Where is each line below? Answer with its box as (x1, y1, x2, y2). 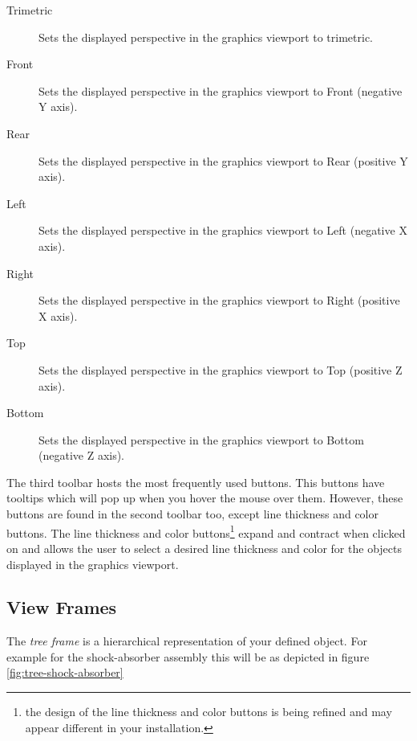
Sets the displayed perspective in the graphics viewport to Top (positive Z (38, 361, 403, 378)
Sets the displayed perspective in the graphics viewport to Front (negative (38, 82, 403, 99)
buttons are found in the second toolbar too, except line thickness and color (6, 506, 379, 522)
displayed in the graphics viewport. (6, 555, 179, 572)
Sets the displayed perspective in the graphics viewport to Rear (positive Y (38, 152, 408, 169)
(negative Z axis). (38, 447, 125, 464)
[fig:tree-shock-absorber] (6, 664, 123, 681)
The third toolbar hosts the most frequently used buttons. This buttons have (6, 473, 385, 490)
